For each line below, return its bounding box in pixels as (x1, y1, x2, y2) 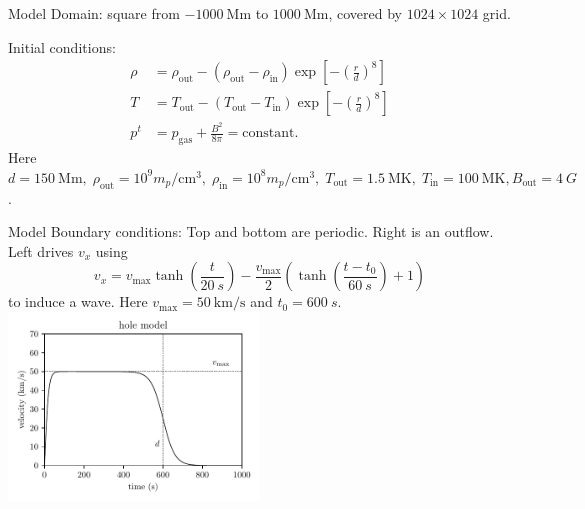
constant (242, 126, 295, 141)
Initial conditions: (8, 36, 116, 57)
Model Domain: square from (8, 3, 180, 23)
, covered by (328, 3, 402, 23)
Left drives (8, 240, 74, 261)
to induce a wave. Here (8, 291, 148, 312)
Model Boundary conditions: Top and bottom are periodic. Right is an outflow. (8, 221, 494, 242)
